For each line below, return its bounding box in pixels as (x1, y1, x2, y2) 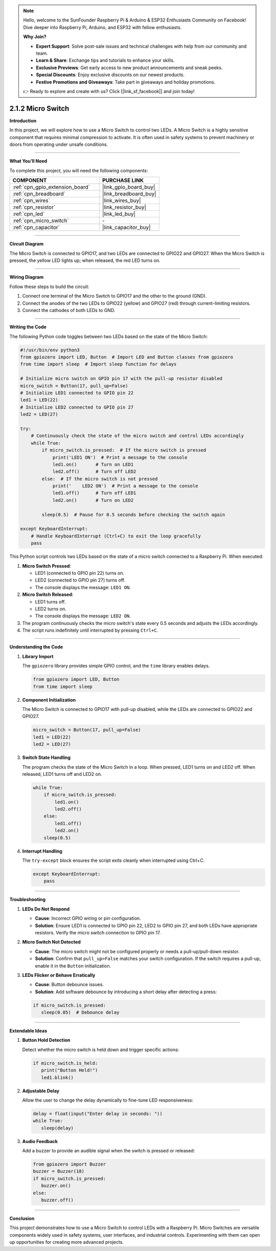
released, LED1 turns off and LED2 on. (22, 771, 102, 777)
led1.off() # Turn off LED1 (52, 490, 136, 496)
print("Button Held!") (41, 1067, 98, 1074)
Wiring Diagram (9, 274, 44, 280)
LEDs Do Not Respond (22, 906, 70, 912)
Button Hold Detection (22, 1037, 71, 1043)
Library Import (22, 653, 54, 659)
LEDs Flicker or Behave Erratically (22, 972, 96, 978)
